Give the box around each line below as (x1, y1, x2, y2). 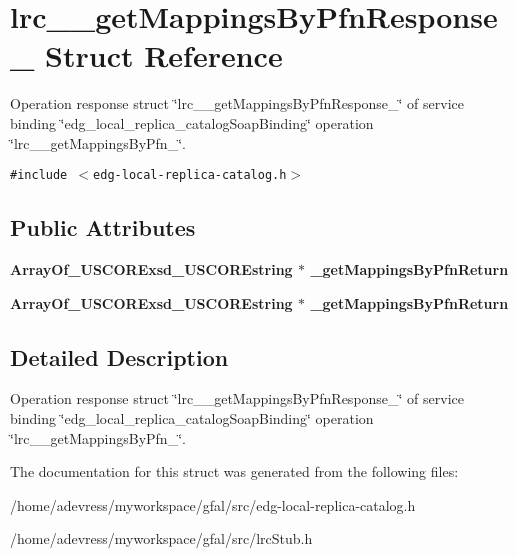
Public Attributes (10, 212, 196, 243)
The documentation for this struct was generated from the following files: (10, 461, 459, 482)
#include (10, 168, 68, 183)
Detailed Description (10, 341, 229, 372)
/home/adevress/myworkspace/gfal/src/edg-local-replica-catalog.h (10, 494, 416, 515)
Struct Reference (45, 35, 283, 76)
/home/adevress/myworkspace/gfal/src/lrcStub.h (10, 528, 313, 549)
